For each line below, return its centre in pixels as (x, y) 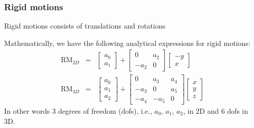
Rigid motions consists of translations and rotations (85, 26)
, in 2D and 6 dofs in (216, 110)
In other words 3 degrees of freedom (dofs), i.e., (78, 110)
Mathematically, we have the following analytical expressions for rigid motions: (127, 43)
